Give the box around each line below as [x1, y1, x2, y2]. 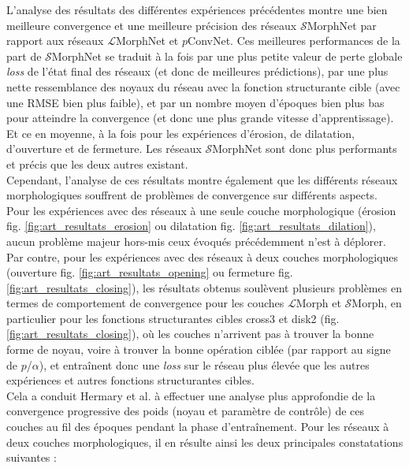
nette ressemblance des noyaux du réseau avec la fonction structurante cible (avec [6, 78, 400, 95]
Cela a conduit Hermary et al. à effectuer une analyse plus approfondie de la [6, 387, 376, 403]
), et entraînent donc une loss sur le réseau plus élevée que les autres [39, 356, 370, 373]
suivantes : [6, 449, 57, 466]
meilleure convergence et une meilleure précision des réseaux [6, 17, 297, 33]
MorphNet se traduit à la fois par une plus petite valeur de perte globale [51, 47, 403, 64]
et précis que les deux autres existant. [6, 155, 188, 172]
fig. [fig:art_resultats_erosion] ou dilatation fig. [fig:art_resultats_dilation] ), [6, 217, 376, 234]
